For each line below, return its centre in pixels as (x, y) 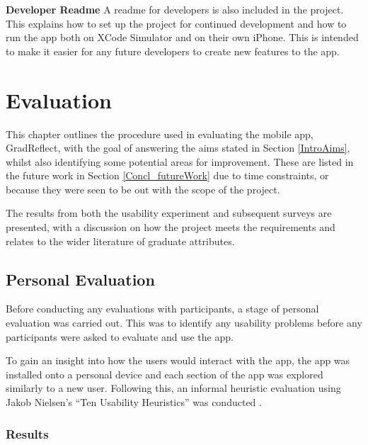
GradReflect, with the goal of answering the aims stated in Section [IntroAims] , (178, 148)
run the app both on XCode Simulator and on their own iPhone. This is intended (182, 37)
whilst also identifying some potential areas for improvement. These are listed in (180, 161)
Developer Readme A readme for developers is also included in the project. (175, 9)
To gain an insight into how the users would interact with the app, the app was (178, 360)
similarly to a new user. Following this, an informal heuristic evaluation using (173, 388)
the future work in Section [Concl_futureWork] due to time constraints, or (167, 175)
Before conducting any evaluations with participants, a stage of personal (162, 309)
